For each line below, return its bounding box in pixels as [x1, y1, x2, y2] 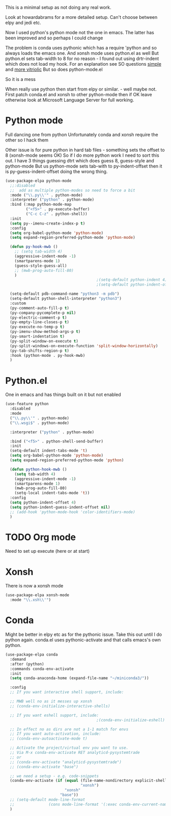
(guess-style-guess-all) [14, 263, 67, 268]
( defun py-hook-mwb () [10, 244, 58, 249]
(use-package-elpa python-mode [5, 178, 72, 183]
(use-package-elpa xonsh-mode [5, 593, 70, 598]
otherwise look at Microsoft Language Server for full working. [5, 97, 134, 103]
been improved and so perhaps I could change [5, 35, 103, 41]
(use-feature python [5, 402, 49, 407]
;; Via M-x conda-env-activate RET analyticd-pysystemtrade [10, 750, 140, 755]
